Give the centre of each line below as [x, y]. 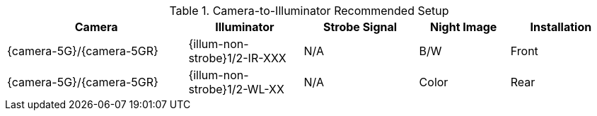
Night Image [464, 27]
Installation [561, 27]
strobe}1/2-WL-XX [236, 89]
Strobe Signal [360, 27]
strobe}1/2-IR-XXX [237, 58]
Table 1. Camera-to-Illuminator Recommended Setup [309, 11]
